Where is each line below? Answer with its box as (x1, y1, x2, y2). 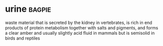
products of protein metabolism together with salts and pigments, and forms (5, 24, 159, 30)
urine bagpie (5, 3, 51, 15)
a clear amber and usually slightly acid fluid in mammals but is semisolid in (5, 30, 155, 36)
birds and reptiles (5, 35, 41, 41)
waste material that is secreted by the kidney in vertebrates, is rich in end (5, 20, 152, 25)
